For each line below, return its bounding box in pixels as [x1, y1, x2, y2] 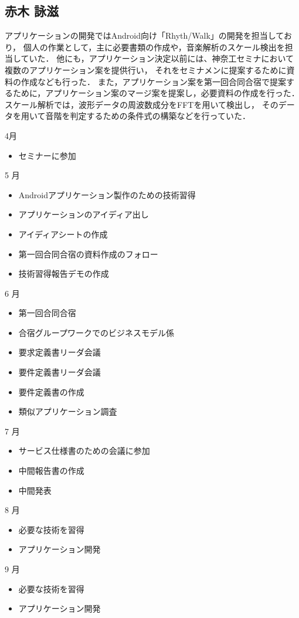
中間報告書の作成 [18, 464, 84, 477]
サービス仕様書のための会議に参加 [18, 444, 150, 457]
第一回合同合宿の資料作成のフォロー [18, 247, 158, 260]
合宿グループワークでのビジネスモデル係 [18, 326, 174, 338]
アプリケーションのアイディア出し [18, 208, 149, 220]
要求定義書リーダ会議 [18, 346, 101, 358]
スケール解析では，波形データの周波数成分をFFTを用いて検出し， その [5, 98, 278, 110]
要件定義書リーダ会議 [18, 366, 101, 378]
